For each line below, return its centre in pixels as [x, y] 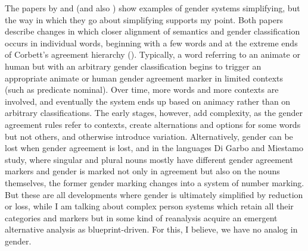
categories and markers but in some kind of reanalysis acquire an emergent [141, 217]
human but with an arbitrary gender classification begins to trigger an [133, 66]
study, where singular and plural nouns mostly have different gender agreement [149, 159]
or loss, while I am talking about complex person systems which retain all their [149, 206]
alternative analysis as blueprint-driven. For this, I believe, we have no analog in [151, 229]
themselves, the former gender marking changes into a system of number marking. [155, 182]
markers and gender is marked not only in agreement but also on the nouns [142, 171]
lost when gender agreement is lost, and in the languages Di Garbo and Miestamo [154, 148]
